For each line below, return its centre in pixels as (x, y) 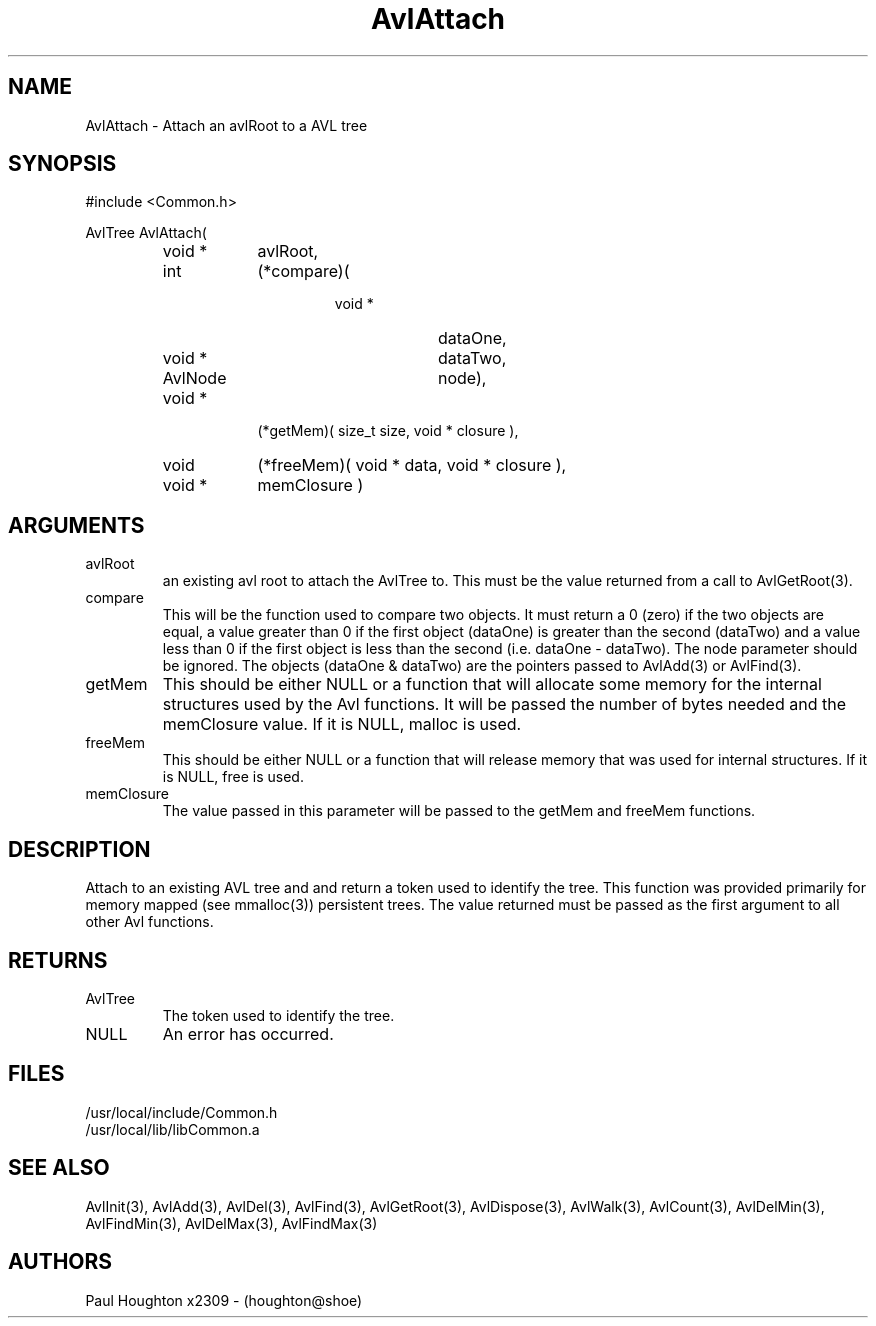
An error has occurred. (248, 1033)
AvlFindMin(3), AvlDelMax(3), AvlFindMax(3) (231, 1223)
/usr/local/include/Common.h (181, 1112)
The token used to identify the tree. (278, 1015)
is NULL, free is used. (233, 777)
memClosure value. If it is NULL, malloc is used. (342, 724)
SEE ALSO (59, 1168)
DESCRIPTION (79, 849)
